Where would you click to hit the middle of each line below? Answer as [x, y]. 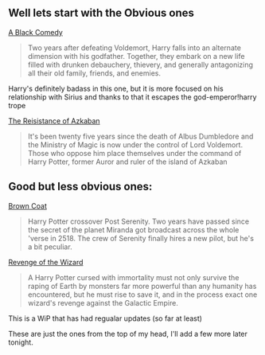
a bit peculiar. [50, 247]
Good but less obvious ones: [80, 187]
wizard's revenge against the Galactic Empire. [103, 302]
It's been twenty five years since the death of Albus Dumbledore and [140, 136]
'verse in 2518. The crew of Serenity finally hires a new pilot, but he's [141, 238]
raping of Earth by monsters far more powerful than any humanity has [142, 286]
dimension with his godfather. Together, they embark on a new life [136, 56]
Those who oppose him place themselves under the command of [134, 153]
